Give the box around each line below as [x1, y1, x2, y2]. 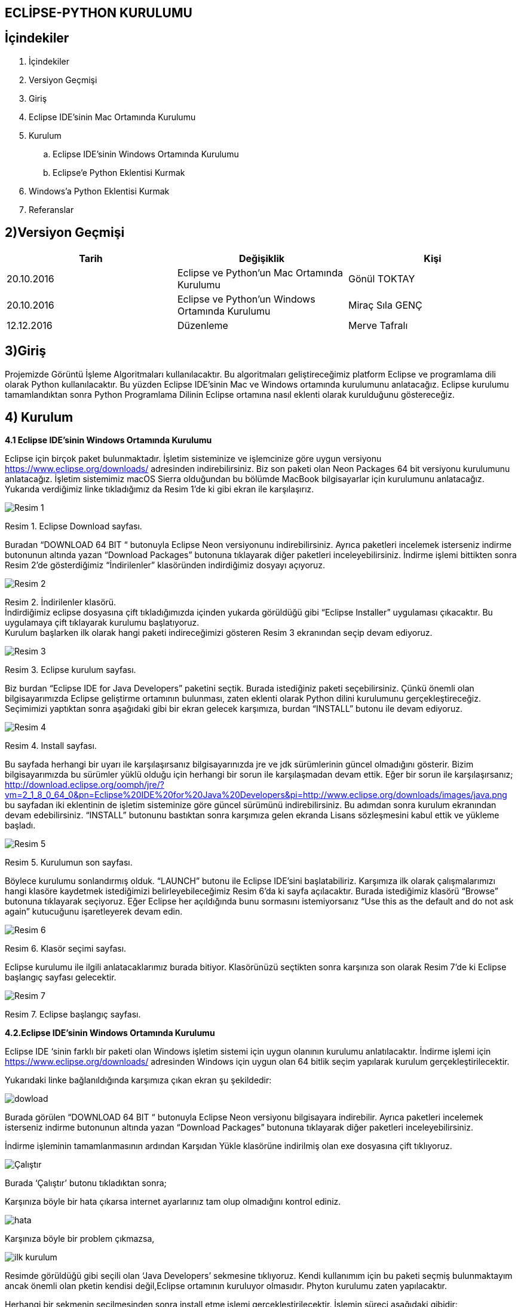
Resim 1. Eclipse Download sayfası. [5, 521, 142, 532]
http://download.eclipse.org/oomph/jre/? [5, 779, 164, 790]
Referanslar [29, 204, 74, 215]
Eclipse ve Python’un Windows [177, 293, 315, 305]
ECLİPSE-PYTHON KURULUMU [5, 5, 192, 20]
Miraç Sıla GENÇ [348, 298, 422, 311]
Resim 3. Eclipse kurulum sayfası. [5, 665, 136, 675]
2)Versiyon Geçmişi [5, 225, 125, 240]
